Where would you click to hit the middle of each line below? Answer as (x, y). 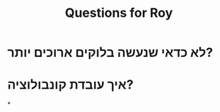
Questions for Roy (119, 13)
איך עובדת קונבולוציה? (70, 85)
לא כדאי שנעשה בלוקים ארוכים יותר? (110, 52)
